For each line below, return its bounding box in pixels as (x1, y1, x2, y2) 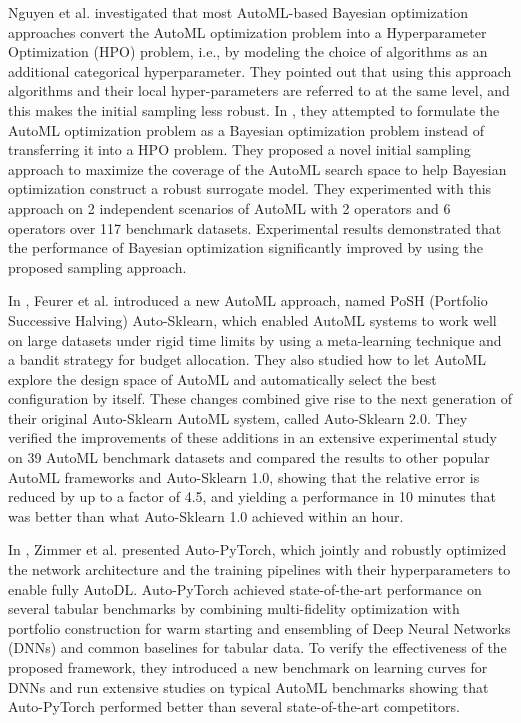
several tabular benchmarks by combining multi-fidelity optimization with (8, 598, 460, 619)
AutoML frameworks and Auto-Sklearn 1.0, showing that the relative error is (8, 466, 480, 487)
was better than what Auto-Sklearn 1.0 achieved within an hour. (8, 505, 404, 526)
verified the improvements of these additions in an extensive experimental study (8, 427, 497, 448)
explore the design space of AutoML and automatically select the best (8, 368, 437, 389)
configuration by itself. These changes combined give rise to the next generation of (8, 388, 513, 409)
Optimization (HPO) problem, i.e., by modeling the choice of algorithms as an (8, 41, 488, 62)
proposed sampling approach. (8, 256, 187, 277)
